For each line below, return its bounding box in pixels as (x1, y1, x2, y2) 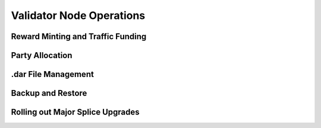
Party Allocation (11, 50, 73, 60)
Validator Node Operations (11, 9, 146, 22)
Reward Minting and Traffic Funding (11, 31, 147, 41)
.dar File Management (11, 69, 95, 79)
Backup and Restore (11, 88, 87, 98)
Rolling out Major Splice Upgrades (11, 107, 140, 117)
